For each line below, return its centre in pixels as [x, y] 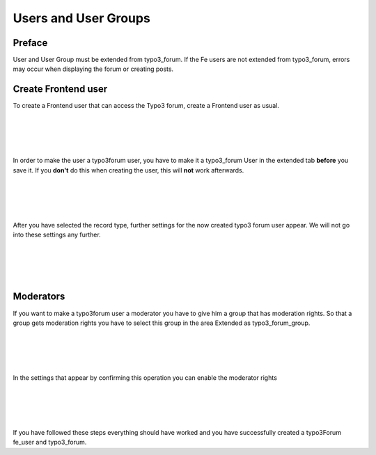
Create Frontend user [60, 89]
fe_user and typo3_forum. [50, 442]
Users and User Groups [82, 18]
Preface [30, 43]
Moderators [39, 297]
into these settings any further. [57, 235]
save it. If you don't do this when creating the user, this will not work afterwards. [128, 170]
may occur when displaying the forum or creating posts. [93, 69]
